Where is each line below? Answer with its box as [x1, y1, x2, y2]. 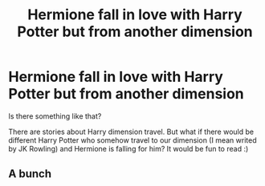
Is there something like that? [8, 111, 102, 121]
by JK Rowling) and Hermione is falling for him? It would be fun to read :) [8, 144, 249, 153]
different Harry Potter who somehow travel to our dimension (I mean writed [8, 135, 257, 145]
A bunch [8, 167, 52, 181]
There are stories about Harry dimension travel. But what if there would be [8, 127, 255, 136]
